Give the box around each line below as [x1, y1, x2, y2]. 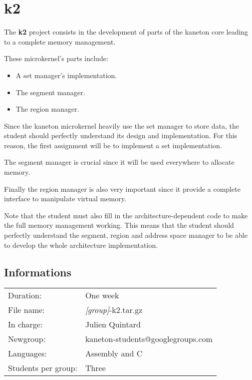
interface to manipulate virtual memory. [4, 193, 126, 204]
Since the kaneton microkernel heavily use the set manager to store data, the [4, 120, 239, 131]
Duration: [8, 289, 42, 301]
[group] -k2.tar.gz [85, 304, 143, 316]
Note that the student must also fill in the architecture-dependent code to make [4, 210, 248, 220]
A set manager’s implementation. [15, 70, 117, 80]
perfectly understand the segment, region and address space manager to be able [4, 230, 248, 240]
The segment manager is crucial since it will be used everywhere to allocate [4, 157, 235, 167]
